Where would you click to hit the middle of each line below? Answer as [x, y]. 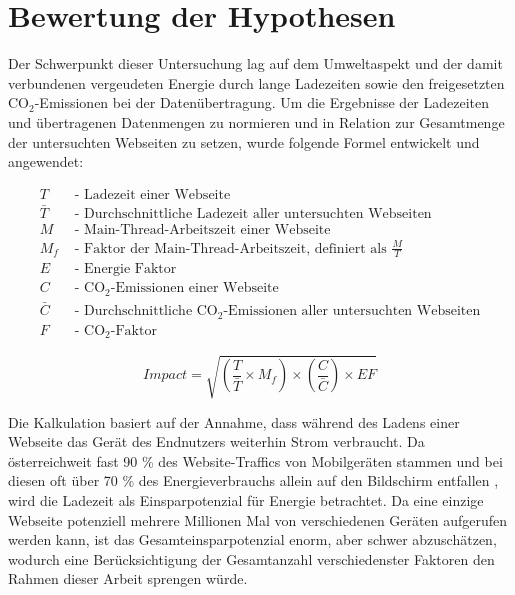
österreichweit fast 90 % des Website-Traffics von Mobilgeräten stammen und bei [255, 460]
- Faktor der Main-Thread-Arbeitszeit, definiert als [230, 248]
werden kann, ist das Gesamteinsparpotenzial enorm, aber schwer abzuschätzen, [252, 539]
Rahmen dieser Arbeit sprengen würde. [128, 578]
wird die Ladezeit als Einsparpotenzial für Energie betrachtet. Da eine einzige [246, 500]
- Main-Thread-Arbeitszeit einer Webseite [202, 229]
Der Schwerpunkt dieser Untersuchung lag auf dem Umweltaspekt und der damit [255, 63]
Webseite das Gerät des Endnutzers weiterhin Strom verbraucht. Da [216, 441]
